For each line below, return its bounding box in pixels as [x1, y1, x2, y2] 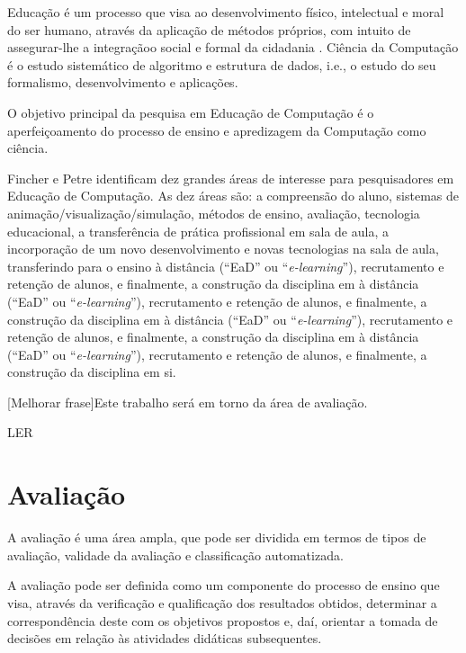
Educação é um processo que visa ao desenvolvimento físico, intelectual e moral [7, 3, 444, 21]
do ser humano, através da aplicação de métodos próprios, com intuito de [7, 20, 411, 39]
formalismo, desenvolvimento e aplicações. [7, 73, 238, 92]
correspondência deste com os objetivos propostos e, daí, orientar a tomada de [7, 611, 438, 630]
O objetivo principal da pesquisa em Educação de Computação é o [7, 103, 374, 121]
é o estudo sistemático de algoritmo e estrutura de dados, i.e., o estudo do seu [7, 55, 436, 74]
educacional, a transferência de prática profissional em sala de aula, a [7, 221, 389, 240]
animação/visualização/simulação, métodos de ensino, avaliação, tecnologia [7, 203, 420, 222]
